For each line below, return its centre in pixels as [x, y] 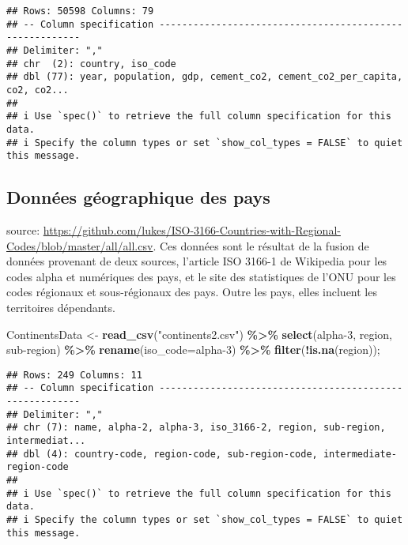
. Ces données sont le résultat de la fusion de [261, 245]
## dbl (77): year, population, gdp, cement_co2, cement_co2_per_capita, [205, 77]
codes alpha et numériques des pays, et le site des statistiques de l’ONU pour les [201, 276]
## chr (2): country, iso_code [91, 64]
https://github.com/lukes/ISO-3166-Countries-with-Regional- [192, 230]
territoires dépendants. [61, 308]
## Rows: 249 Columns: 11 [74, 375]
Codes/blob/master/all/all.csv [80, 245]
